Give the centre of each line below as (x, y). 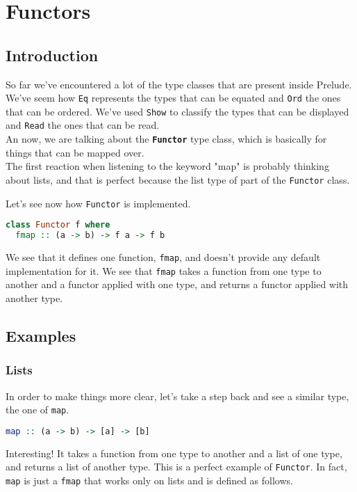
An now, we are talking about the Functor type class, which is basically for (166, 139)
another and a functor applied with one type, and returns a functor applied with (177, 284)
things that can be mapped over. (75, 152)
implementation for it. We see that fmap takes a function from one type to (164, 270)
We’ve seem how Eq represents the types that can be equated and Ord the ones (173, 98)
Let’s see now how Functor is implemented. (98, 203)
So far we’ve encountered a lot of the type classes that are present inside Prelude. (179, 84)
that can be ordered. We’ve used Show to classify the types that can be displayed (177, 111)
